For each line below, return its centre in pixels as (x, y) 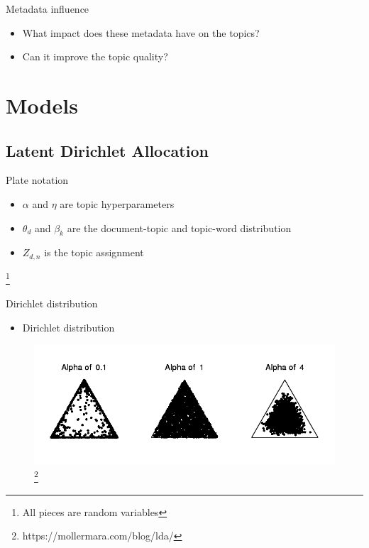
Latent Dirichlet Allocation (107, 150)
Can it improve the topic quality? (95, 56)
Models (42, 105)
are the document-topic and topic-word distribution (179, 228)
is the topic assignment (94, 252)
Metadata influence (48, 9)
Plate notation (37, 180)
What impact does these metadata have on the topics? (141, 32)
